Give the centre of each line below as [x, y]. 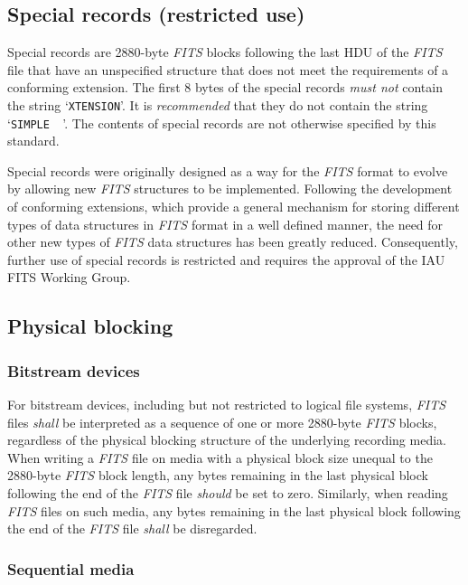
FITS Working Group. [69, 277]
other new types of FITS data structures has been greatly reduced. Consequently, [233, 242]
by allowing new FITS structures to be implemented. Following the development [230, 189]
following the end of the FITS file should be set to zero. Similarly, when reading [228, 493]
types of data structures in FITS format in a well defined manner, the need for [225, 224]
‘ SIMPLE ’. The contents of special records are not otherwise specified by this [222, 123]
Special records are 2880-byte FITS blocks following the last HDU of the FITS [225, 52]
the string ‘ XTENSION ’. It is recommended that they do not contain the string [218, 104]
